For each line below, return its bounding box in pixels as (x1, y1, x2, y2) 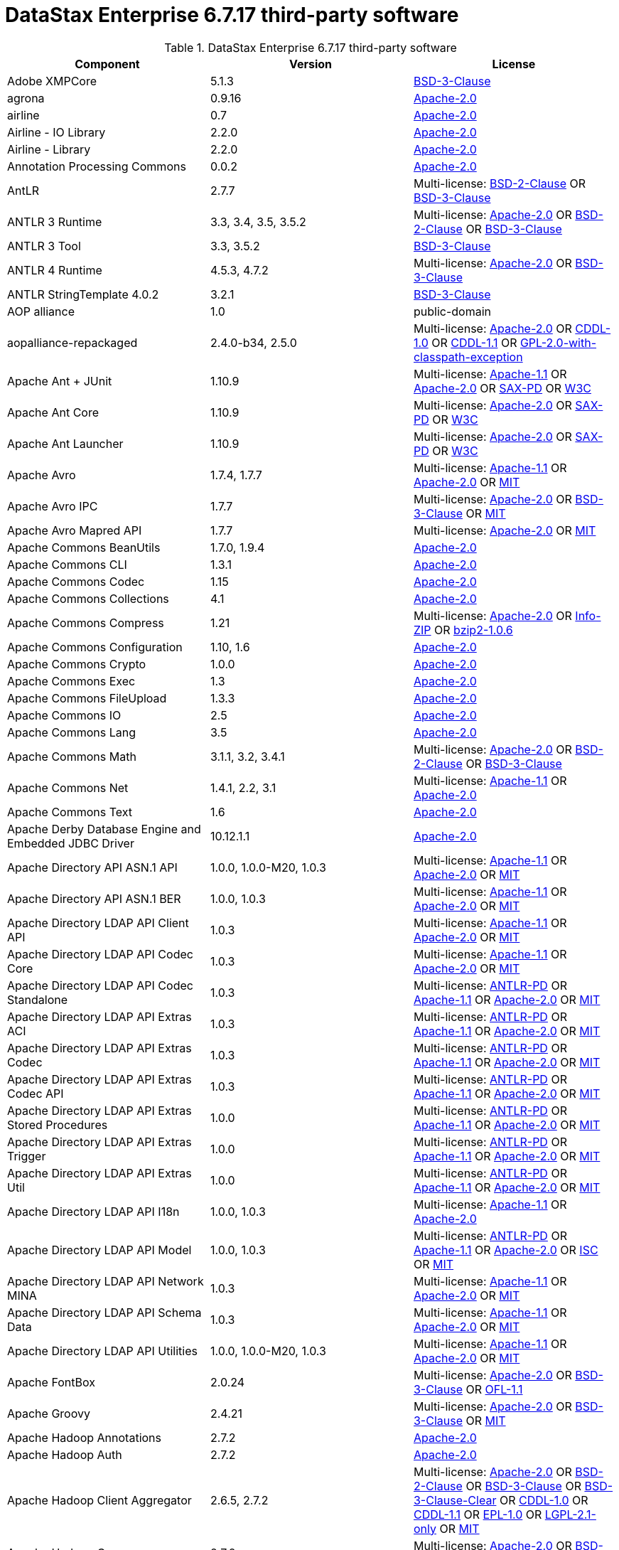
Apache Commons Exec (7, 673, 136, 688)
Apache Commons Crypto (7, 656, 146, 671)
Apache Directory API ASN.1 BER (7, 891, 181, 906)
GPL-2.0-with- (520, 335, 597, 350)
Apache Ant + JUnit (7, 373, 112, 388)
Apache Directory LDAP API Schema (7, 1305, 202, 1320)
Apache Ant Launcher (7, 436, 124, 451)
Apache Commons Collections (7, 591, 169, 606)
